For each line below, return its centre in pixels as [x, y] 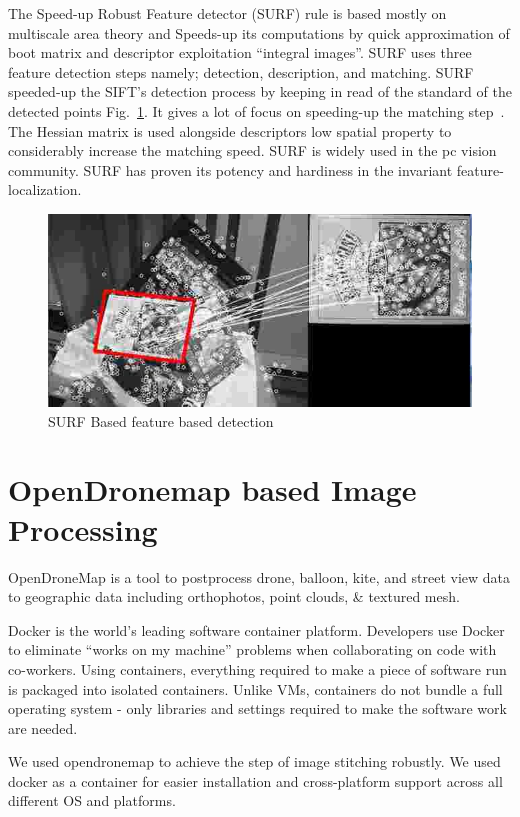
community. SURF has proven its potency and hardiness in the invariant [230, 169]
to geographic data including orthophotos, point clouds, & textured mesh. [234, 596]
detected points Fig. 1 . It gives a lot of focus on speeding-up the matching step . [256, 110]
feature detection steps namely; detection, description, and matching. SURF [241, 71]
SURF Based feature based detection [161, 420]
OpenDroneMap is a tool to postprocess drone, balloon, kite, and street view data [259, 576]
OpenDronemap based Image [212, 489]
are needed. [43, 727]
